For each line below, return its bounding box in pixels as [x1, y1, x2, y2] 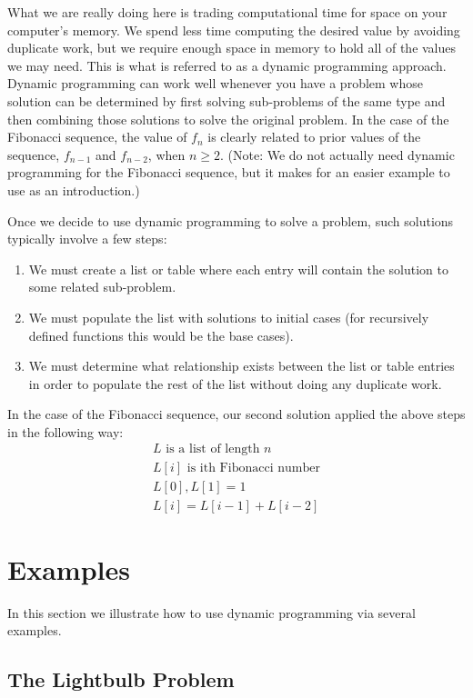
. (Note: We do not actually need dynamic [220, 145, 455, 164]
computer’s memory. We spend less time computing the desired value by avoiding [7, 20, 460, 39]
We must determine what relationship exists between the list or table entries [28, 356, 455, 375]
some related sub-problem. [28, 277, 176, 296]
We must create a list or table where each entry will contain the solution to [28, 259, 448, 278]
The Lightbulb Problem [7, 665, 235, 693]
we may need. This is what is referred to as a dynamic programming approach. [7, 55, 447, 75]
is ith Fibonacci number [186, 461, 320, 474]
